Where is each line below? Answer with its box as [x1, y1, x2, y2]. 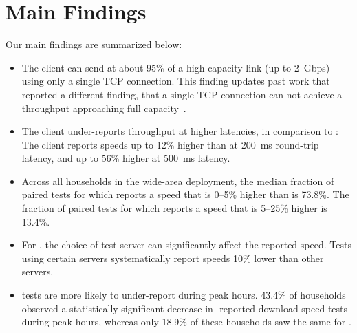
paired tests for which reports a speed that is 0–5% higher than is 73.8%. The [21, 187, 349, 202]
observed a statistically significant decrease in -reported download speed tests [21, 301, 348, 315]
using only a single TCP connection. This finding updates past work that [21, 74, 330, 88]
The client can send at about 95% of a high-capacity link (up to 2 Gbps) [21, 60, 330, 74]
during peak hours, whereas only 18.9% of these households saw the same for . [21, 314, 351, 329]
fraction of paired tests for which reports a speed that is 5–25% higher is [21, 201, 327, 215]
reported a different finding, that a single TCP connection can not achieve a [21, 87, 343, 101]
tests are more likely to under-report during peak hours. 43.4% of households [21, 288, 346, 302]
